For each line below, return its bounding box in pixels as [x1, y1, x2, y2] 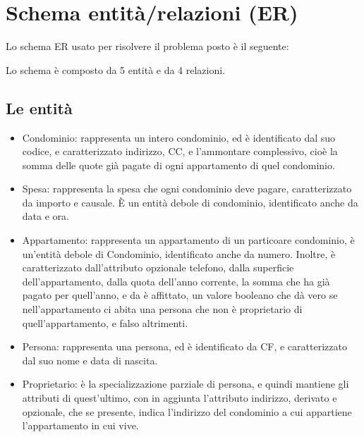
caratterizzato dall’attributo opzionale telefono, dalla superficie [22, 260, 294, 275]
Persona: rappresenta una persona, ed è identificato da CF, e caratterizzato [22, 339, 347, 354]
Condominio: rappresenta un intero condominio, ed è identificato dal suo [22, 130, 336, 144]
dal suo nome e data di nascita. [22, 352, 158, 367]
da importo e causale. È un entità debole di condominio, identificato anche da [22, 195, 358, 209]
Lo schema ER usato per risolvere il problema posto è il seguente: [6, 39, 289, 54]
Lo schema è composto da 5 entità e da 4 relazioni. [6, 62, 226, 77]
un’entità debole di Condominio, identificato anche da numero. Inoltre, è [22, 246, 336, 261]
